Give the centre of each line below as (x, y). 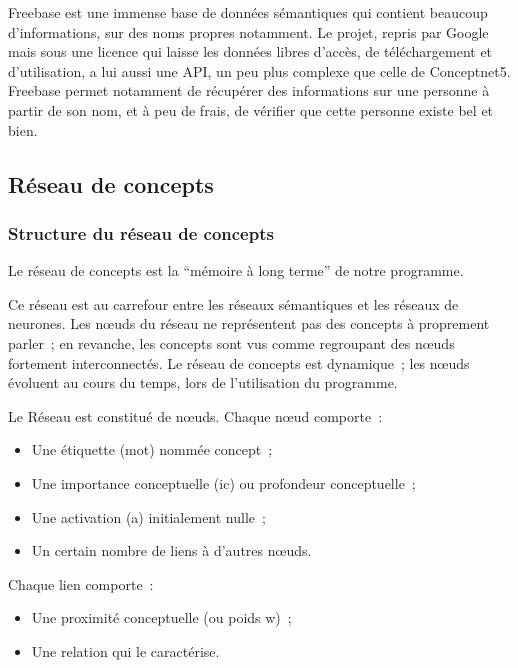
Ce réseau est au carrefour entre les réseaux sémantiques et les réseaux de (233, 303)
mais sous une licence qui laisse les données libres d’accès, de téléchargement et (250, 51)
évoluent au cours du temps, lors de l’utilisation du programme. (203, 382)
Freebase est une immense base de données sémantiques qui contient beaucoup (248, 12)
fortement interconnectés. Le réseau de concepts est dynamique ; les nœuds (239, 362)
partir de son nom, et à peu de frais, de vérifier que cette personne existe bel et (251, 109)
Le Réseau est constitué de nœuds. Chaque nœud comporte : (195, 415)
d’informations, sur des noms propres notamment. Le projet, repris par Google (248, 31)
